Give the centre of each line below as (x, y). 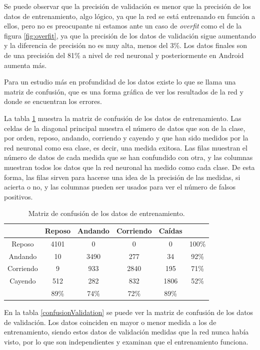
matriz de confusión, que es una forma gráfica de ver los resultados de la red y (124, 91)
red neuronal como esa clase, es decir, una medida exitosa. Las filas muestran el (126, 147)
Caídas (170, 230)
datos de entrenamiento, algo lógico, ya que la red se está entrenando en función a (130, 16)
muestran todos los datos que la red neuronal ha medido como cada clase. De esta (129, 167)
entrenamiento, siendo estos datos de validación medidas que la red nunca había (126, 332)
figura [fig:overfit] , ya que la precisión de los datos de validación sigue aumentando (130, 35)
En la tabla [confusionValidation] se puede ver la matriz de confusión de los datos (129, 312)
